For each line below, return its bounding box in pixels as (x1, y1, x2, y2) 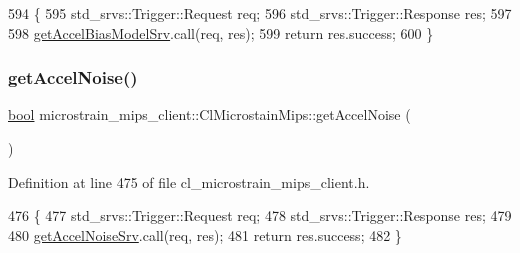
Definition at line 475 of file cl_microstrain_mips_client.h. (8, 171, 370, 192)
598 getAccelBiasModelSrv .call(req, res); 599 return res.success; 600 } (8, 22, 434, 43)
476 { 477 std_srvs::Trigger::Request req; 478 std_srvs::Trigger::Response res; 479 (8, 205, 512, 226)
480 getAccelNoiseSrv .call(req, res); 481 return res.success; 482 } (8, 224, 402, 245)
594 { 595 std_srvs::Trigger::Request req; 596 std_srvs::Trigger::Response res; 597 (8, 3, 512, 23)
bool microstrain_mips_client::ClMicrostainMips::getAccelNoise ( (8, 104, 411, 125)
